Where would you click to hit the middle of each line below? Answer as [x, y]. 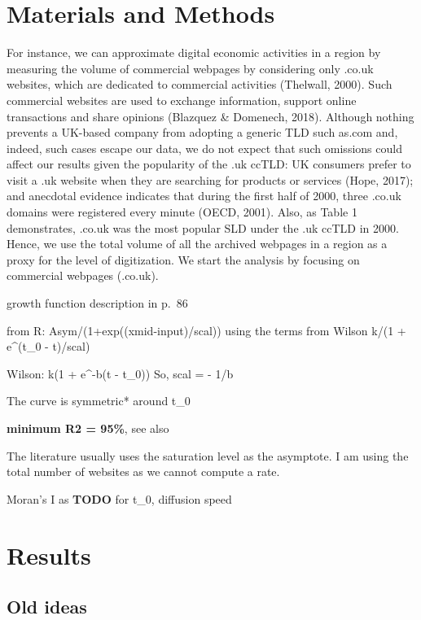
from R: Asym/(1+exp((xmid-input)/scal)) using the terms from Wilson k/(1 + [206, 330]
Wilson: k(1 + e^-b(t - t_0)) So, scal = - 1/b [120, 373]
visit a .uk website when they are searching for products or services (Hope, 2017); [210, 179]
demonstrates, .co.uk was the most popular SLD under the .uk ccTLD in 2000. [203, 227]
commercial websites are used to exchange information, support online [182, 100]
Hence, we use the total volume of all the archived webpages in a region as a [197, 244]
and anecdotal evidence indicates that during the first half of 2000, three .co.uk [204, 196]
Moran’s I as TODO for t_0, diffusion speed [119, 498]
